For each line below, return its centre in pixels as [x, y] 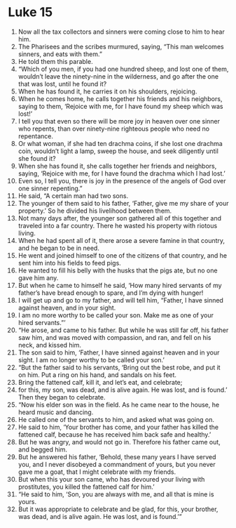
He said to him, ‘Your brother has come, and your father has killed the [118, 427]
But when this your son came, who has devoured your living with [111, 479]
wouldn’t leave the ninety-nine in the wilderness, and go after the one [118, 76]
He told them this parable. [55, 61]
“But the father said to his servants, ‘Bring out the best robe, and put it [119, 367]
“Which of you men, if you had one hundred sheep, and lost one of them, [123, 69]
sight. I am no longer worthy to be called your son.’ [91, 359]
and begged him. [42, 449]
